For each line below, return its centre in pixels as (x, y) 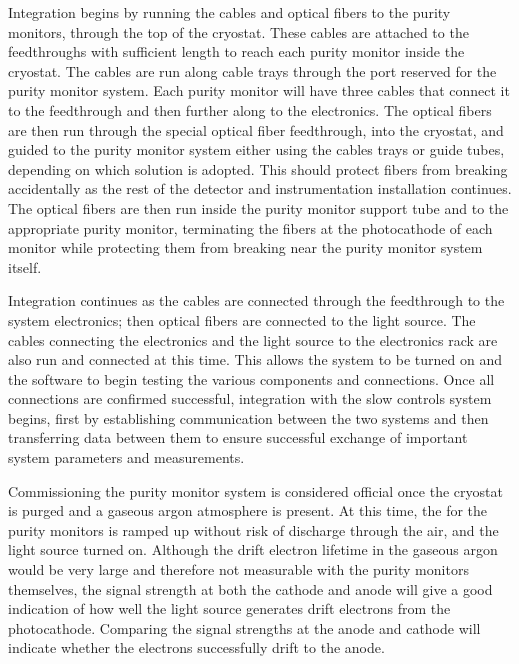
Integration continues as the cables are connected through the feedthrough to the (256, 300)
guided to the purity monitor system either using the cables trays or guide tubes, (256, 149)
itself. (25, 266)
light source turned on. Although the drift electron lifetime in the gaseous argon (253, 549)
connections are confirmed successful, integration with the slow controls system (250, 398)
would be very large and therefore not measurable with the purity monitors (238, 569)
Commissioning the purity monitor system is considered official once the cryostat (255, 490)
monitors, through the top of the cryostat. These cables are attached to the (238, 31)
